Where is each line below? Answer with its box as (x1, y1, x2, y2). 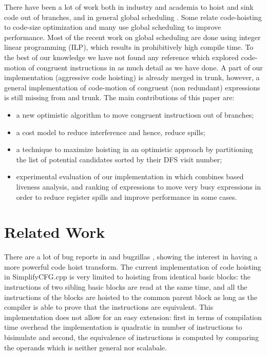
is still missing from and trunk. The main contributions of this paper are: (4, 92, 235, 103)
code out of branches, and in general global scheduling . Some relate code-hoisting (4, 11, 262, 22)
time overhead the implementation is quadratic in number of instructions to (4, 322, 242, 332)
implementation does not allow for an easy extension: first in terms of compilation (4, 311, 262, 322)
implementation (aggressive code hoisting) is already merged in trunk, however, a (4, 72, 260, 83)
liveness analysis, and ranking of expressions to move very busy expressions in (16, 181, 261, 192)
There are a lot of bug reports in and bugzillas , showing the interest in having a (4, 251, 258, 262)
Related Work (4, 221, 105, 242)
